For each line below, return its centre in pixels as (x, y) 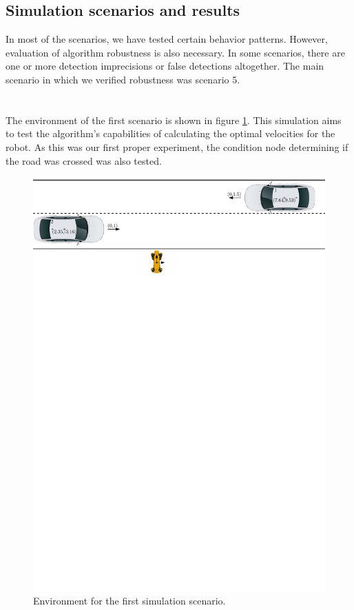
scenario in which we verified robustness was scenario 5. (123, 79)
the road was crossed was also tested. (84, 160)
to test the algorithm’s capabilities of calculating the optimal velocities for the (170, 133)
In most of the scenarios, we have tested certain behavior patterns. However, (167, 39)
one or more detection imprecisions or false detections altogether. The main (165, 66)
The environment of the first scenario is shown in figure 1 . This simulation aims (174, 120)
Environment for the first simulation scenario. (129, 600)
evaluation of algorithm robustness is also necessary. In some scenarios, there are (175, 52)
